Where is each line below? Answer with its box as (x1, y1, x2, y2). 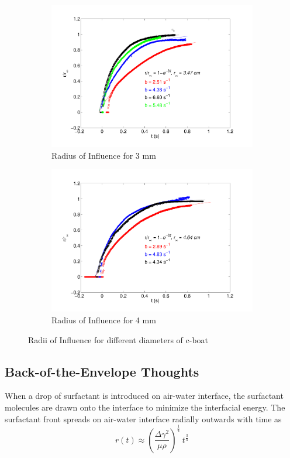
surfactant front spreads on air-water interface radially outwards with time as (5, 412, 282, 425)
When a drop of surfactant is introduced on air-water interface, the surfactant (5, 389, 284, 402)
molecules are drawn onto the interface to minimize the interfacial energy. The (5, 401, 285, 413)
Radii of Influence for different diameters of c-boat (28, 333, 208, 346)
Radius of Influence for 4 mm (51, 314, 156, 326)
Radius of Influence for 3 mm (51, 149, 156, 161)
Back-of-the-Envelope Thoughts (5, 362, 199, 380)
